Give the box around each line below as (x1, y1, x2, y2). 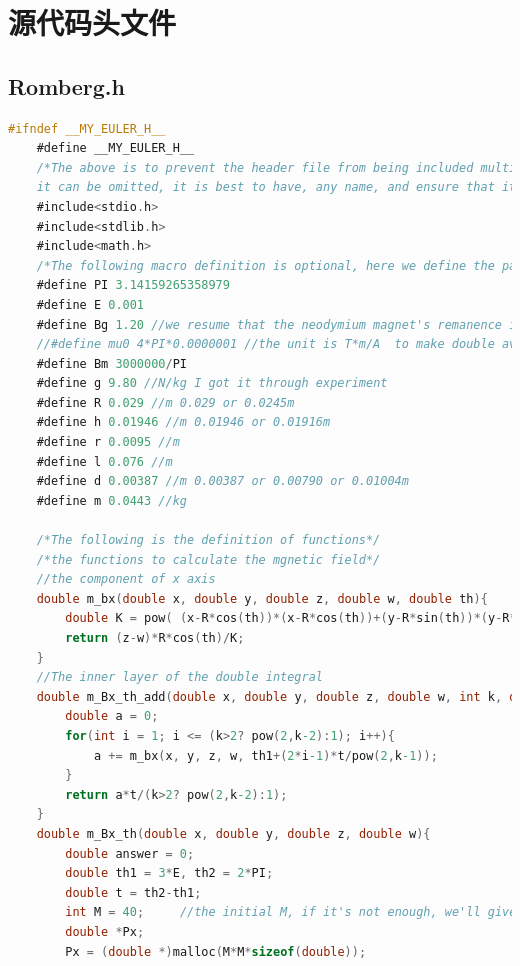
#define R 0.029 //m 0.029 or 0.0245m (36, 395, 295, 410)
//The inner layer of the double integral (36, 670, 323, 685)
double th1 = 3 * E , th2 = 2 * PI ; (65, 866, 274, 881)
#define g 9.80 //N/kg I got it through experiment (36, 376, 388, 391)
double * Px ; (65, 924, 145, 939)
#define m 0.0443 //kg (36, 493, 187, 508)
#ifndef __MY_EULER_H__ (8, 121, 166, 136)
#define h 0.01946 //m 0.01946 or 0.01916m (36, 415, 331, 430)
